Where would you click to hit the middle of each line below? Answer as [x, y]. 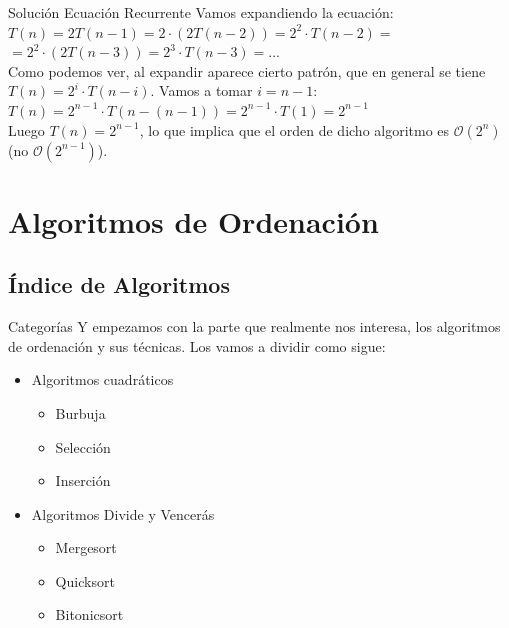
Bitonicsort [89, 614]
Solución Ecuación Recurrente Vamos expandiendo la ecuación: [201, 12]
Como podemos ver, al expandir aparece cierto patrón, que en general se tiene [247, 70]
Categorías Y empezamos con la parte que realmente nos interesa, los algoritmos [254, 326]
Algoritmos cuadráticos [102, 379]
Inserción [83, 480]
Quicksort [85, 580]
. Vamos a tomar [201, 90]
